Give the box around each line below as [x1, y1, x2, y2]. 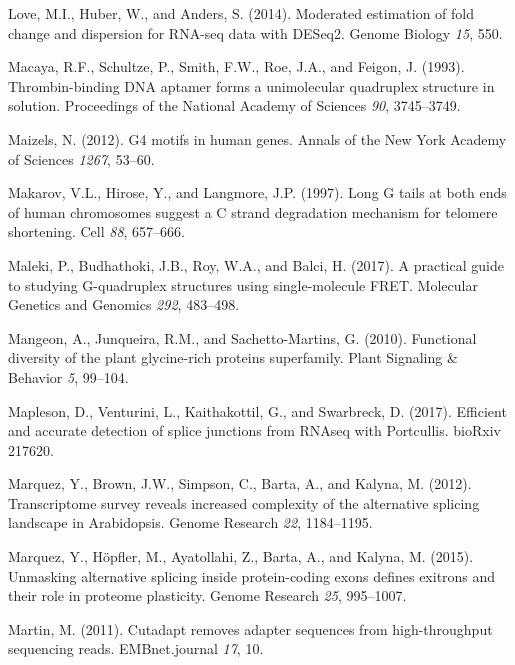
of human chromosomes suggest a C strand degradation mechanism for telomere [8, 201, 498, 222]
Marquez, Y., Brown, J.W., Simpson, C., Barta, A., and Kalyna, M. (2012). [8, 473, 472, 494]
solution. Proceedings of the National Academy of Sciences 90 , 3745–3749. [8, 95, 461, 116]
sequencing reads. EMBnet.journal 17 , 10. [8, 638, 264, 659]
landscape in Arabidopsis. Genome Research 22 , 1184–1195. [8, 512, 373, 533]
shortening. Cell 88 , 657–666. [8, 221, 185, 242]
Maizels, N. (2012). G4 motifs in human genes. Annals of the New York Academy [8, 128, 507, 149]
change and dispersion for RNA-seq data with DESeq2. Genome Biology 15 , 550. [8, 22, 503, 43]
